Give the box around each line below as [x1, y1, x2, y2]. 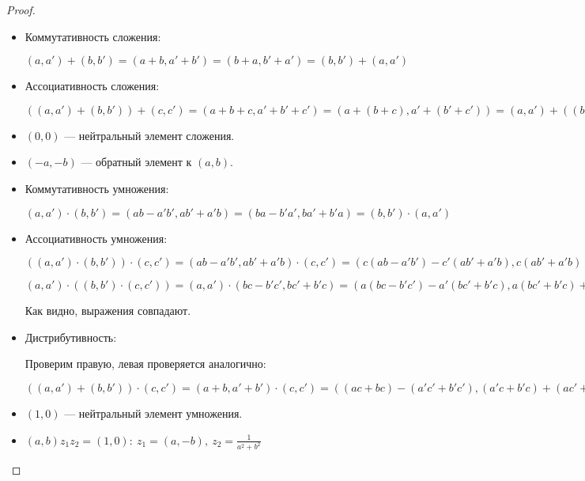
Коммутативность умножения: [25, 180, 169, 196]
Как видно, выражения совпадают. [25, 302, 191, 319]
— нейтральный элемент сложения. [64, 127, 235, 143]
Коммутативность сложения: [25, 28, 161, 44]
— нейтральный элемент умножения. [64, 404, 243, 421]
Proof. [6, 2, 36, 17]
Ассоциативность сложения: [25, 78, 160, 94]
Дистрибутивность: [25, 328, 117, 345]
